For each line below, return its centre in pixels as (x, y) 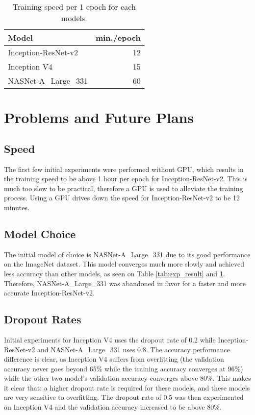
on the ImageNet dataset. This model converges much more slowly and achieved (124, 264)
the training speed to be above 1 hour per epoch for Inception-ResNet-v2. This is (126, 179)
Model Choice (40, 233)
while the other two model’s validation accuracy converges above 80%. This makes (127, 378)
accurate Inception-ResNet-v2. (50, 293)
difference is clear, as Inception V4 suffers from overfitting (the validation (114, 359)
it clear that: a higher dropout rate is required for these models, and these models (127, 387)
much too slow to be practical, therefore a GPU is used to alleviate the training (124, 188)
